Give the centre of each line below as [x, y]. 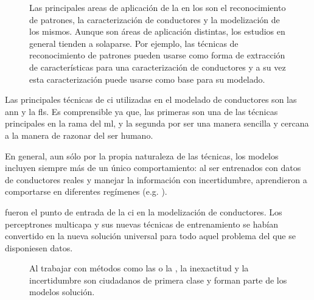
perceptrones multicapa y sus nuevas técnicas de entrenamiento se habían [141, 224]
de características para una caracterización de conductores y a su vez [158, 67]
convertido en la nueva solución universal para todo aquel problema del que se [150, 236]
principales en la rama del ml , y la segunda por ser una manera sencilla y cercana [157, 123]
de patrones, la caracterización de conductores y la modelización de [155, 19]
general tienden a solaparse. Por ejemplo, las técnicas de [134, 43]
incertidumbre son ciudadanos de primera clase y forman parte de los [158, 280]
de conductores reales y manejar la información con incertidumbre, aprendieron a [156, 179]
